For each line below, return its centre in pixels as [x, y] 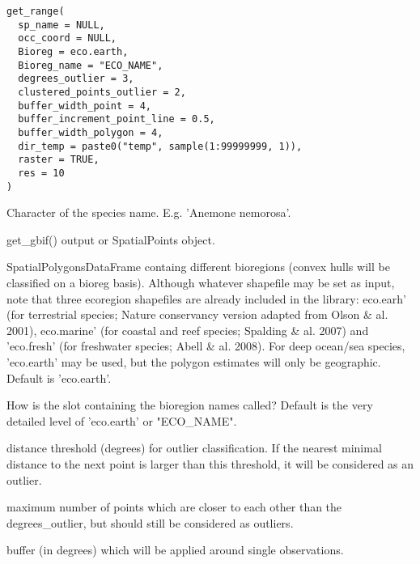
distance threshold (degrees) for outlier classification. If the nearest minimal [194, 448]
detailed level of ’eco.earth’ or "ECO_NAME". [122, 420]
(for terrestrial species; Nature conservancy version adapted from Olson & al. [197, 314]
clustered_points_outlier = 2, [102, 92]
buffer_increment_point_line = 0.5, [117, 119]
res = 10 [41, 173]
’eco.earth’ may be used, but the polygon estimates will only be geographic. [194, 361]
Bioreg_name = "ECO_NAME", [91, 65]
